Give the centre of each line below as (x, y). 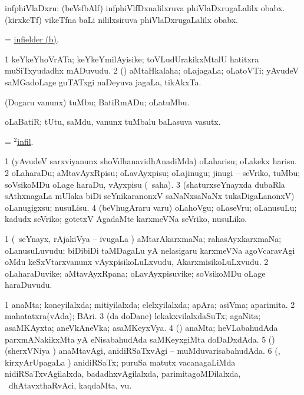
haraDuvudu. (29, 285)
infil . (25, 141)
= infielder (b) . (32, 39)
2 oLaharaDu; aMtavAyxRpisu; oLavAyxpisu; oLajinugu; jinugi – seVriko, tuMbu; (153, 172)
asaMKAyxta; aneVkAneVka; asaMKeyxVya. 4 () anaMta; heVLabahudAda (141, 328)
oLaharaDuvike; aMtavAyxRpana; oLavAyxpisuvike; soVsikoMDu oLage (135, 273)
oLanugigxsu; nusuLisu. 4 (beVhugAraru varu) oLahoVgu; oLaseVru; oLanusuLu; (151, 207)
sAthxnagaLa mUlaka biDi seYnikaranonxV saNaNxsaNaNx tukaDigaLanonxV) (150, 196)
